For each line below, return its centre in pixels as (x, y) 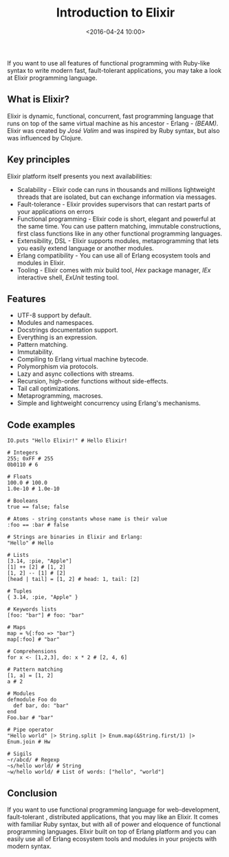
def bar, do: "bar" (41, 706)
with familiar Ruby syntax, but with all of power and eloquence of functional (114, 824)
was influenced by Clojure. (45, 138)
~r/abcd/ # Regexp (33, 760)
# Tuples (20, 591)
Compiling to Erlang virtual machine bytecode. (83, 359)
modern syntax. (29, 846)
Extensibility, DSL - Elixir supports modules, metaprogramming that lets (118, 241)
